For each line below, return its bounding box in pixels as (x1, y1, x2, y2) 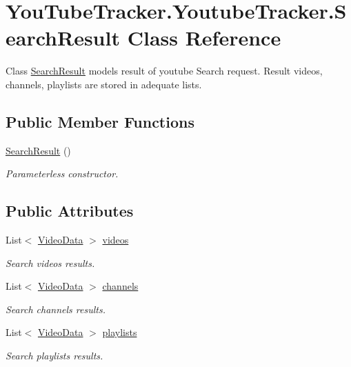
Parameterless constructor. (6, 166, 119, 181)
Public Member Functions (6, 110, 194, 132)
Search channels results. (6, 301, 106, 316)
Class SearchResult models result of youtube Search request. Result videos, (6, 63, 323, 78)
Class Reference (127, 23, 281, 52)
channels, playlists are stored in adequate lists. (6, 77, 202, 91)
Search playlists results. (6, 348, 103, 363)
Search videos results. (6, 255, 95, 270)
